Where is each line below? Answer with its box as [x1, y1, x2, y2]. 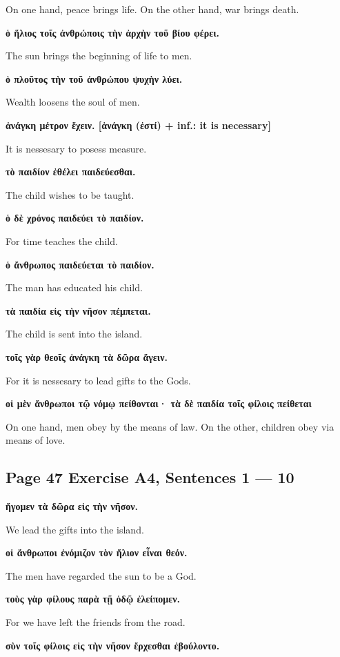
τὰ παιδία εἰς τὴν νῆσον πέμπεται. [6, 303, 151, 317]
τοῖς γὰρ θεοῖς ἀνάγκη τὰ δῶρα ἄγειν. [6, 349, 168, 364]
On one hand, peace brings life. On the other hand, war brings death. [6, 2, 299, 16]
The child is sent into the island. [6, 326, 143, 341]
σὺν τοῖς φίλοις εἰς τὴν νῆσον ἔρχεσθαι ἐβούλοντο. [6, 638, 220, 652]
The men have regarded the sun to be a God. [6, 568, 197, 582]
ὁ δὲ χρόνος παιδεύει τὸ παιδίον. [6, 210, 144, 225]
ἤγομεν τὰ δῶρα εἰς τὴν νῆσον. [6, 499, 138, 513]
